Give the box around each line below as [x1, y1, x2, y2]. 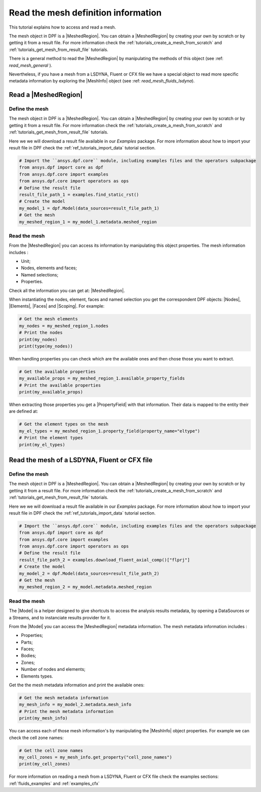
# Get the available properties [19, 369, 96, 374]
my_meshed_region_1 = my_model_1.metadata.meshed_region [19, 219, 157, 225]
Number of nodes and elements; [21, 666, 86, 672]
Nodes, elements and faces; [21, 265, 77, 271]
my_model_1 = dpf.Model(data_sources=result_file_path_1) [19, 205, 159, 211]
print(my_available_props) [19, 389, 83, 395]
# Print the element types [19, 435, 83, 441]
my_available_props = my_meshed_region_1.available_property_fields [19, 376, 185, 381]
